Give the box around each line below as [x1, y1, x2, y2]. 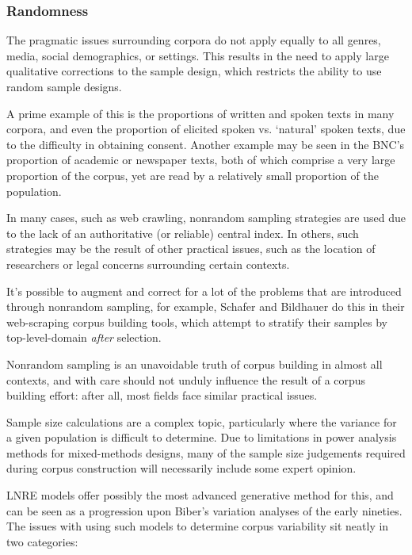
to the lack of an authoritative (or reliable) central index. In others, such [6, 224, 359, 241]
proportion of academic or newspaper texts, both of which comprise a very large [6, 151, 395, 168]
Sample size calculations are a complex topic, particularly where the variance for [6, 413, 397, 430]
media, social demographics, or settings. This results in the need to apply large [6, 47, 389, 63]
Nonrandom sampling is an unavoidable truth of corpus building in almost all [6, 355, 383, 372]
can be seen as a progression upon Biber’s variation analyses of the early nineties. [6, 502, 402, 519]
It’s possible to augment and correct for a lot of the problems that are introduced [6, 282, 402, 299]
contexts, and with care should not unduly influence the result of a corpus [6, 371, 366, 388]
